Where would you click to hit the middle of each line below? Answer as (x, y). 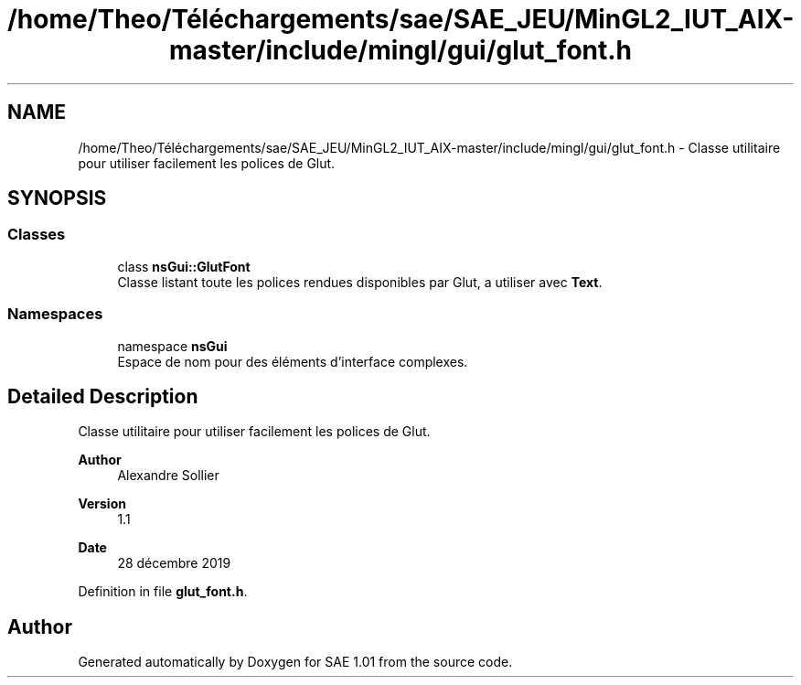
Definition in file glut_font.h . (163, 592)
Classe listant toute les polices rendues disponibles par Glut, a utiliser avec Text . (360, 282)
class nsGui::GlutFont (184, 266)
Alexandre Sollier (168, 476)
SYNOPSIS (57, 198)
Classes (37, 235)
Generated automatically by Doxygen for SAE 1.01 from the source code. (295, 662)
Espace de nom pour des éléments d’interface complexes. (293, 361)
